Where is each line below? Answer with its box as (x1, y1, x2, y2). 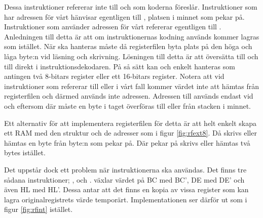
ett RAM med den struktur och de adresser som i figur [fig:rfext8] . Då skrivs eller (4, 127, 257, 138)
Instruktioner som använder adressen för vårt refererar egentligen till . (4, 21, 221, 32)
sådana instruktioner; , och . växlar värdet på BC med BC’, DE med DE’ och (4, 174, 245, 185)
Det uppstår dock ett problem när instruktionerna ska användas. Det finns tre (4, 164, 247, 175)
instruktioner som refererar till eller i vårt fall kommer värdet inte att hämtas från (4, 80, 259, 91)
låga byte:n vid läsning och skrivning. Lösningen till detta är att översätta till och (4, 51, 258, 61)
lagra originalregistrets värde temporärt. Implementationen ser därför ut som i (4, 194, 247, 204)
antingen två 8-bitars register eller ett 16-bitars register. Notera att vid (4, 71, 224, 81)
